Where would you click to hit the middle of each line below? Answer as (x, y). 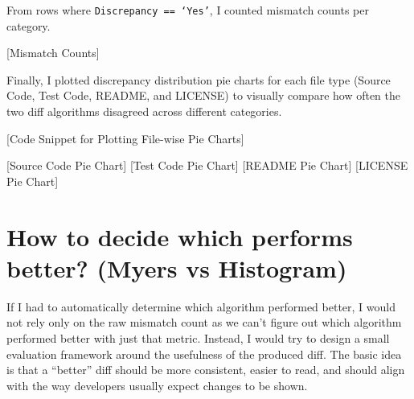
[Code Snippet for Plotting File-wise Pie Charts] (125, 138)
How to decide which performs (180, 236)
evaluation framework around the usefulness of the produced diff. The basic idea (204, 354)
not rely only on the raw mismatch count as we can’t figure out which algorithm (204, 322)
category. (29, 25)
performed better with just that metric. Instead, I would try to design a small (198, 337)
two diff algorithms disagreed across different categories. (144, 111)
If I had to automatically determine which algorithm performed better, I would (201, 306)
